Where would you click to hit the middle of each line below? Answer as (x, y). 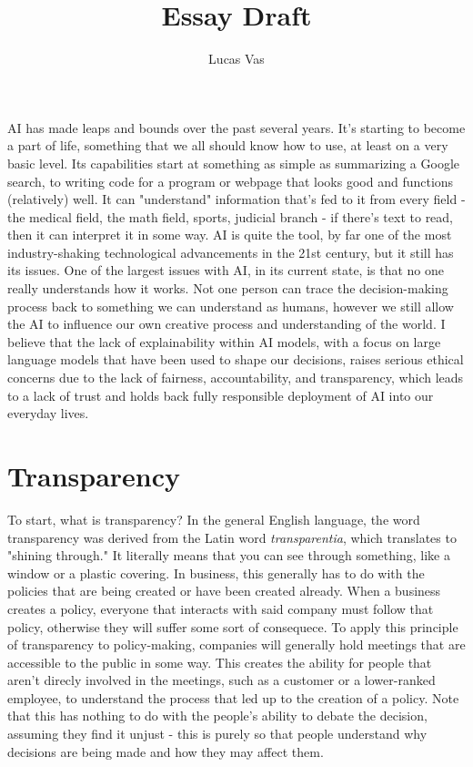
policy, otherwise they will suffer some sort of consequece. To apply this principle (233, 626)
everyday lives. (48, 413)
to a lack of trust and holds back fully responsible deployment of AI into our (221, 395)
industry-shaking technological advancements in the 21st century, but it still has (231, 252)
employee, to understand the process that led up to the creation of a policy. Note (233, 697)
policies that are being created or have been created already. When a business (224, 591)
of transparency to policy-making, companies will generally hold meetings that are (236, 644)
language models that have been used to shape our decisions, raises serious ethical (236, 359)
